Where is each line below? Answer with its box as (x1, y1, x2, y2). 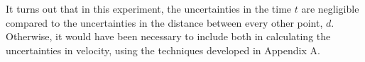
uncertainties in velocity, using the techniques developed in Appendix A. (6, 42, 320, 57)
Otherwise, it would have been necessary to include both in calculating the (6, 29, 331, 44)
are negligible (301, 1, 359, 15)
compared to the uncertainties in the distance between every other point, (6, 15, 323, 30)
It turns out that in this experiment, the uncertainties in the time (6, 1, 292, 15)
